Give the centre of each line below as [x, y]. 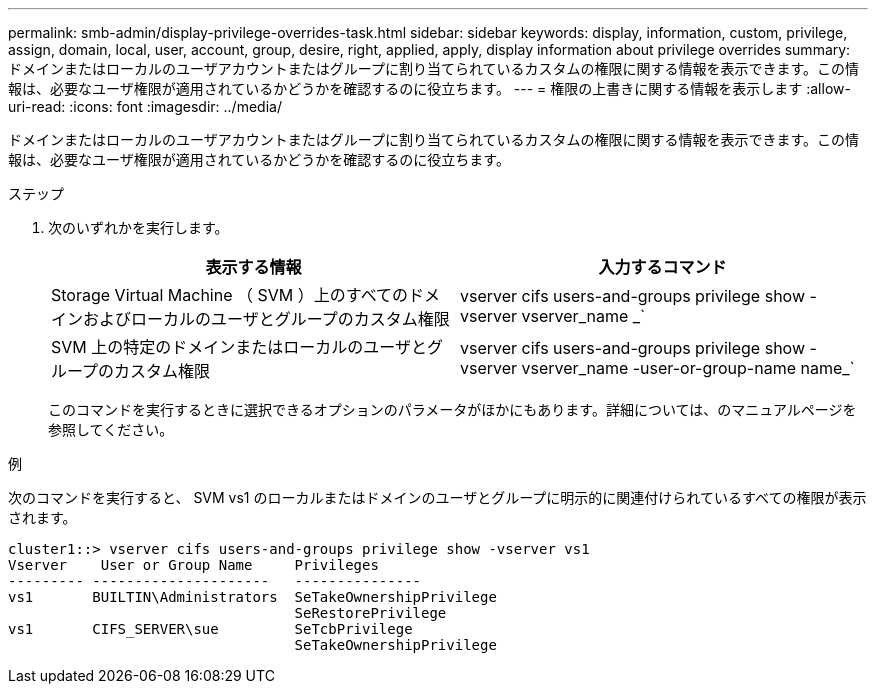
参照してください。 [111, 429]
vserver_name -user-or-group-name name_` [688, 368]
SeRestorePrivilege [370, 613]
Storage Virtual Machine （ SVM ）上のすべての [230, 295]
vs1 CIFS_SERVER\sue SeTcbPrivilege [210, 629]
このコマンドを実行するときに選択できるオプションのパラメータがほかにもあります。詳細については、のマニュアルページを [452, 409]
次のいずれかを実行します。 [138, 227]
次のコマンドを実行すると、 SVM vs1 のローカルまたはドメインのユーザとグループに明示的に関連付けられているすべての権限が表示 [437, 497]
